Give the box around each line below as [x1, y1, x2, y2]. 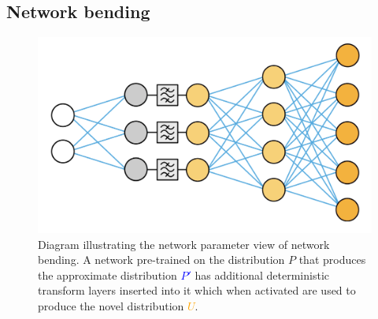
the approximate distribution [38, 266, 177, 283]
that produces [298, 251, 366, 268]
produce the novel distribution [38, 298, 184, 314]
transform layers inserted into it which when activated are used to [38, 282, 356, 299]
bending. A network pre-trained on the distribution [38, 251, 285, 268]
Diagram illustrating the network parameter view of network [38, 236, 330, 252]
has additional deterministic [195, 266, 329, 283]
